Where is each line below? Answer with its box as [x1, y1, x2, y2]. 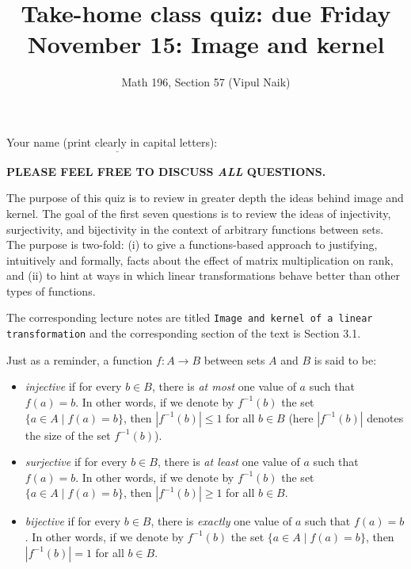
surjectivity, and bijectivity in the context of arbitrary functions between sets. [6, 220, 384, 237]
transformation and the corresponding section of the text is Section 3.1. [6, 325, 361, 342]
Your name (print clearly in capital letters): [6, 133, 218, 150]
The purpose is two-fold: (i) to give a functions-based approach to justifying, [6, 236, 378, 253]
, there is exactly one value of [150, 513, 292, 529]
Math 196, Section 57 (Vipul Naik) [121, 74, 291, 90]
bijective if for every [25, 513, 121, 529]
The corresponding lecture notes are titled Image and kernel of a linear [6, 309, 373, 326]
